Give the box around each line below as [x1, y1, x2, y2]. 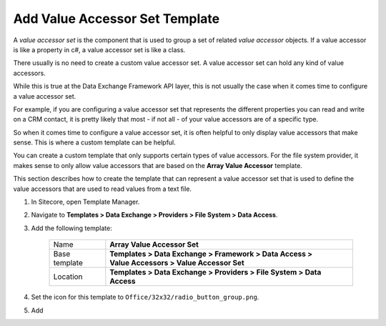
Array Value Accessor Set [109, 239, 199, 250]
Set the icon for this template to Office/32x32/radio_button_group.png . [31, 293, 259, 302]
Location [53, 272, 83, 282]
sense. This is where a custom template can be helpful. [13, 138, 177, 147]
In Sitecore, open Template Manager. [31, 197, 140, 207]
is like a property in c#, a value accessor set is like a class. [13, 45, 186, 54]
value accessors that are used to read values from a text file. [13, 184, 192, 193]
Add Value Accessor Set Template [13, 11, 220, 26]
